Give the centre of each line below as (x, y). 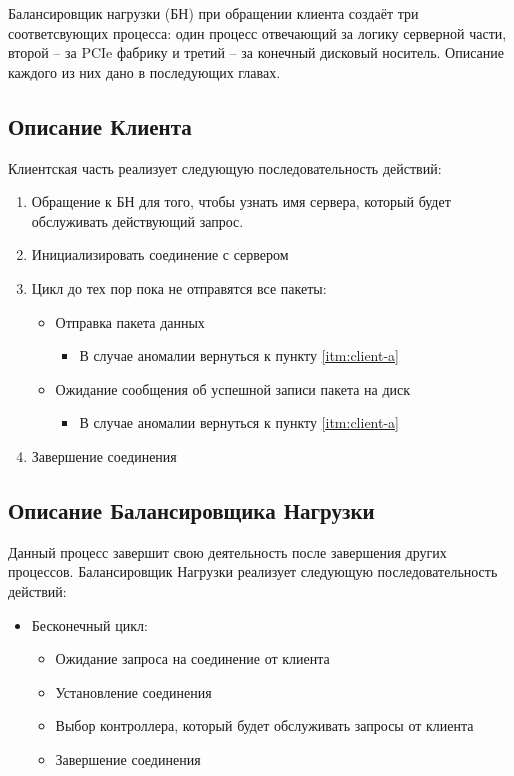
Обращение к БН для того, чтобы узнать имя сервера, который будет (241, 201)
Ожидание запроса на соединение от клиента (192, 658)
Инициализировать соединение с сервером (160, 254)
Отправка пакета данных (130, 321)
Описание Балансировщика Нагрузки (191, 509)
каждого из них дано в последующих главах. (144, 71)
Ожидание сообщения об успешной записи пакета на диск (233, 388)
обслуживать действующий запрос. (137, 220)
